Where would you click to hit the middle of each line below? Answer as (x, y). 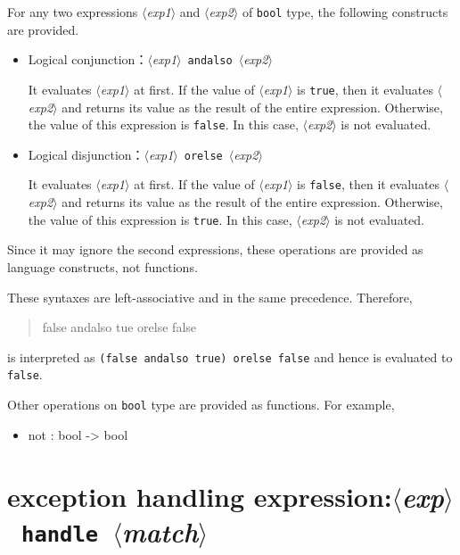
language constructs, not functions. (103, 266)
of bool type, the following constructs (345, 12)
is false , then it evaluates (369, 184)
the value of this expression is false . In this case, (163, 124)
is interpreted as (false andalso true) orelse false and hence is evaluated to (230, 356)
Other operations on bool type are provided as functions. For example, (201, 405)
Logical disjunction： (86, 154)
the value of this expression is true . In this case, (160, 219)
